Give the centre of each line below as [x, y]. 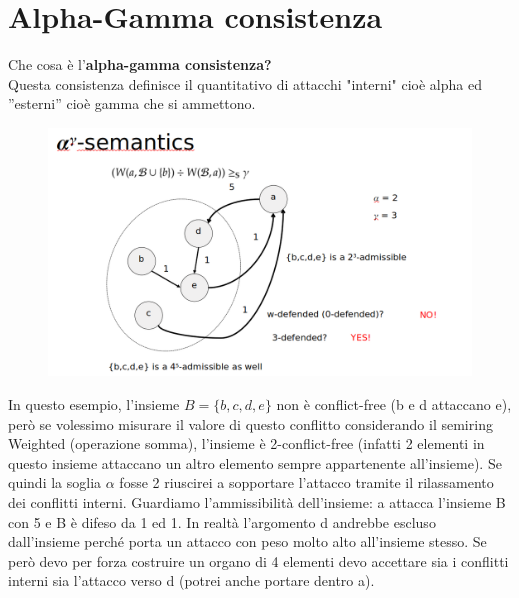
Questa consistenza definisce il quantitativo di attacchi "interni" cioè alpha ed [245, 83]
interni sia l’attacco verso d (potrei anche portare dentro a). [191, 580]
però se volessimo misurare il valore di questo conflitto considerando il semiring [250, 423]
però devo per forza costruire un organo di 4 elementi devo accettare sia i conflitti [258, 560]
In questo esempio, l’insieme [94, 403]
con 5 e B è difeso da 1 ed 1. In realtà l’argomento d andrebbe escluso [222, 521]
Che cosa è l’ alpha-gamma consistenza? [140, 64]
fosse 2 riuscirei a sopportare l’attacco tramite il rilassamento [306, 482]
